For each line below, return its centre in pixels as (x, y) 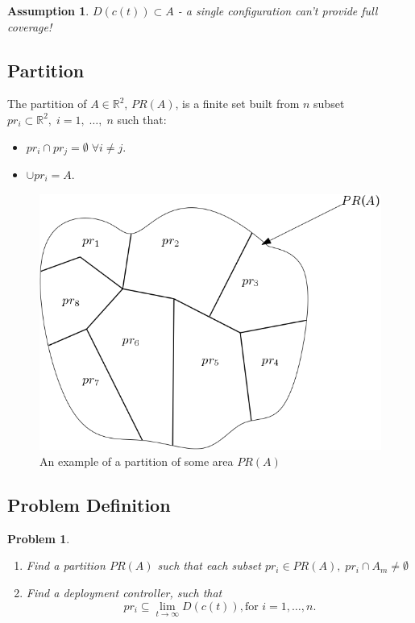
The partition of (47, 104)
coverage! (30, 26)
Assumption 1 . (48, 10)
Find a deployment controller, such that (124, 593)
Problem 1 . (39, 538)
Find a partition (66, 565)
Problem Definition (89, 505)
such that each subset (209, 565)
